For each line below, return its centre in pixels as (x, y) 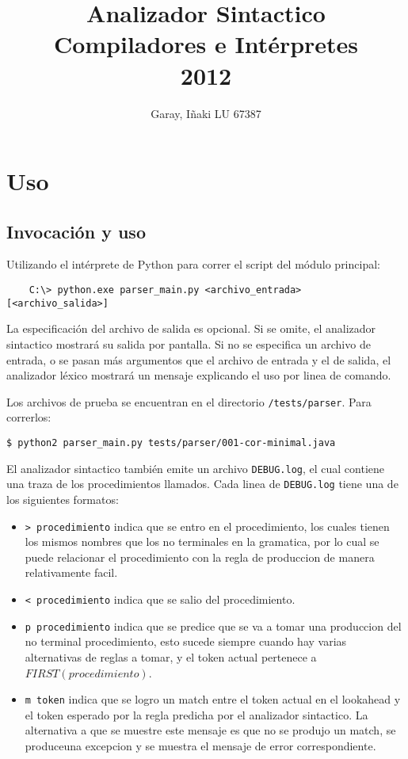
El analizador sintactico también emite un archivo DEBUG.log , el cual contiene (195, 468)
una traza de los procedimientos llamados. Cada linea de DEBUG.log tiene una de (202, 484)
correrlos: (29, 417)
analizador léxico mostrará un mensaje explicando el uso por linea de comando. (199, 375)
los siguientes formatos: (63, 499)
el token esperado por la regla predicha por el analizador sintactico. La (196, 714)
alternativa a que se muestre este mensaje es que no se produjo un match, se (210, 730)
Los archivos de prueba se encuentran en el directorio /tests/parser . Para (189, 401)
